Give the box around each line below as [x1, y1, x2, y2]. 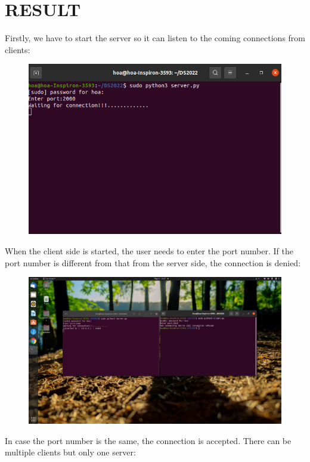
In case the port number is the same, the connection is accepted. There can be [5, 434, 292, 446]
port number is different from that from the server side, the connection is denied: [5, 256, 301, 269]
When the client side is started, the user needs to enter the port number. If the [5, 245, 293, 257]
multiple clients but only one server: [5, 446, 136, 458]
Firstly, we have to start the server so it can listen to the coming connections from [5, 32, 306, 44]
